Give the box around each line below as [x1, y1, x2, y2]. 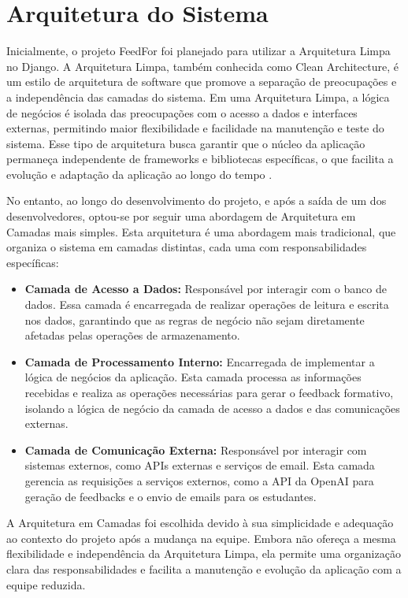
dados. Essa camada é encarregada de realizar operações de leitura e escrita [24, 296, 389, 313]
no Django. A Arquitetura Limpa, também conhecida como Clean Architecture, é [6, 58, 399, 74]
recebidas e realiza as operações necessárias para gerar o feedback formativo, [24, 384, 394, 400]
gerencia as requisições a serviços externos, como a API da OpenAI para [24, 472, 374, 488]
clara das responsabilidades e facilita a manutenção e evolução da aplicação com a [6, 560, 402, 577]
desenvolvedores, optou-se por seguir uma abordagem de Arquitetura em [6, 208, 356, 225]
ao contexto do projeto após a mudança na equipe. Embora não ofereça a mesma [6, 529, 396, 546]
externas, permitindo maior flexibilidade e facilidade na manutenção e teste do [6, 120, 384, 136]
